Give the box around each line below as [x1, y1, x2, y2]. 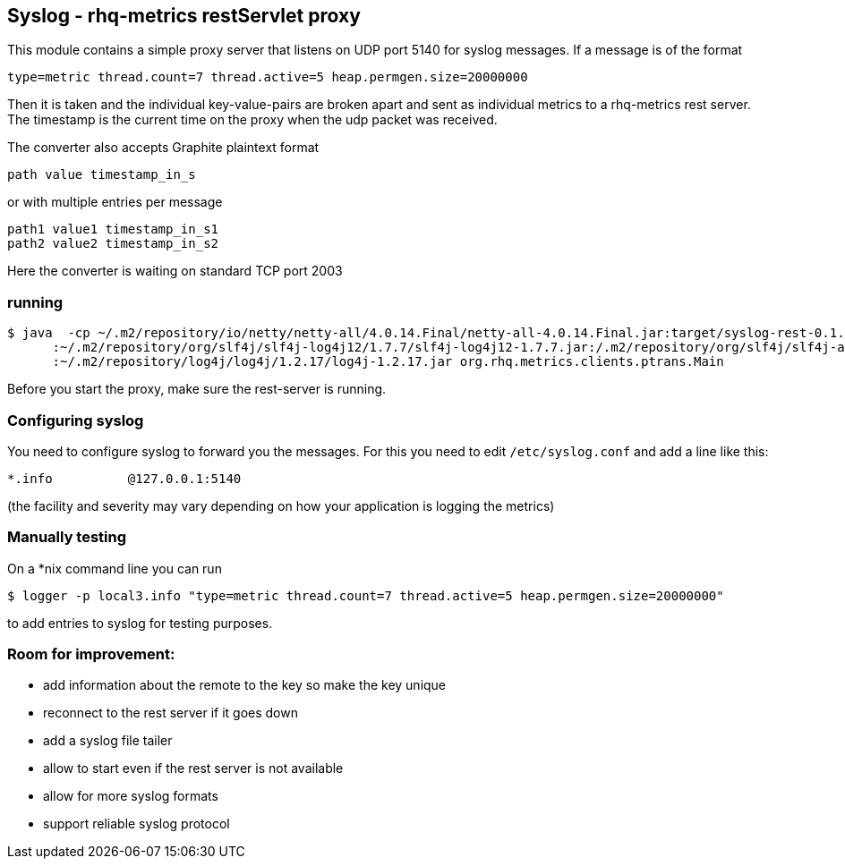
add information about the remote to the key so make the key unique [43, 677, 447, 693]
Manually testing [7, 528, 127, 547]
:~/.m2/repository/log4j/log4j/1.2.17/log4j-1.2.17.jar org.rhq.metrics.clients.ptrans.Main [52, 354, 724, 369]
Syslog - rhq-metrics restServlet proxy [7, 4, 361, 27]
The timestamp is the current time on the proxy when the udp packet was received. [7, 112, 498, 128]
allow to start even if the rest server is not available [43, 760, 344, 777]
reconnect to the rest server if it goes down [43, 705, 298, 721]
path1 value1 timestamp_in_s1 [7, 222, 219, 237]
